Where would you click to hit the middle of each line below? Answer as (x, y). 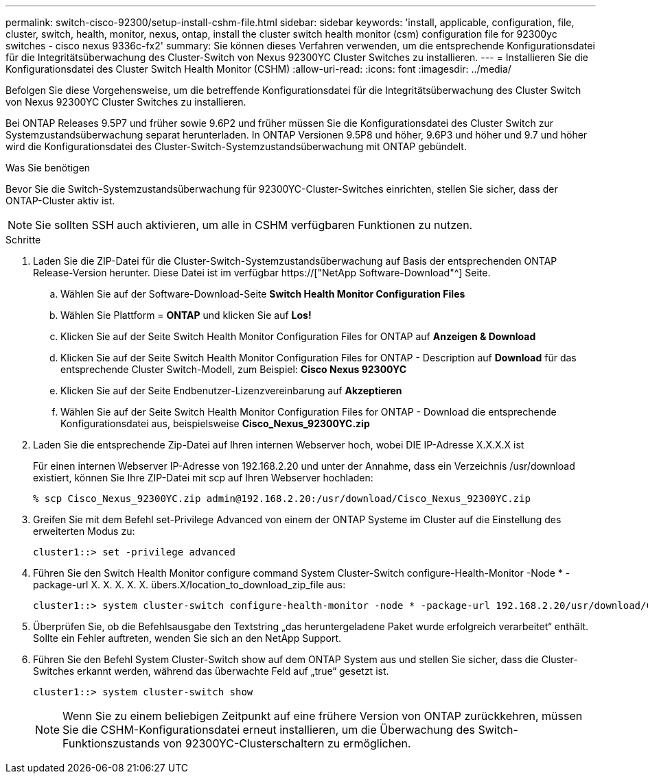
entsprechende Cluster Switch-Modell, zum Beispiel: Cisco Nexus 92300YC (234, 369)
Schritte (23, 240)
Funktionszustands (111, 743)
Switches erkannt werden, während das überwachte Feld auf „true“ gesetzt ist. (211, 671)
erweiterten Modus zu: (84, 531)
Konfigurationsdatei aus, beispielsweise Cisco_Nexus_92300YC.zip (215, 423)
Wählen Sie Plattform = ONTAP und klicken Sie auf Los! (186, 315)
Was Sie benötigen (48, 168)
